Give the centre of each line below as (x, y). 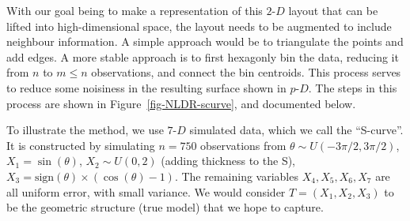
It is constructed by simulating (81, 145)
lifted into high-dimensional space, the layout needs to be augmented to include (199, 26)
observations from (243, 145)
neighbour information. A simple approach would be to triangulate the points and (205, 41)
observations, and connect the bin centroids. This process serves (246, 72)
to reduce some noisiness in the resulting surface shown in (146, 87)
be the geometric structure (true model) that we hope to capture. (165, 207)
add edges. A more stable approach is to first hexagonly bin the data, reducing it (203, 56)
